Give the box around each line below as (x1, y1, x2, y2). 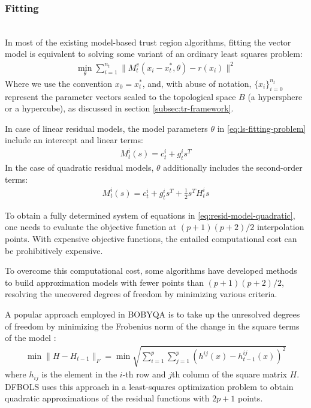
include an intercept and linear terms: (5, 134, 143, 146)
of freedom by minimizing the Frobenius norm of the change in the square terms (5, 319, 300, 332)
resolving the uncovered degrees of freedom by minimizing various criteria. (5, 288, 277, 300)
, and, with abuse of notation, (142, 77, 252, 89)
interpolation (256, 220, 304, 233)
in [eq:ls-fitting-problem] (217, 122, 306, 134)
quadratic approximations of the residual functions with (5, 392, 210, 404)
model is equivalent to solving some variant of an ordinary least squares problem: (5, 47, 303, 60)
